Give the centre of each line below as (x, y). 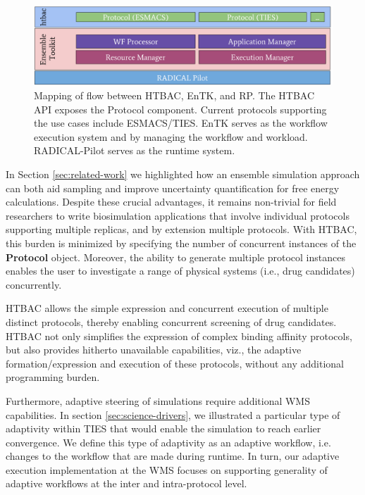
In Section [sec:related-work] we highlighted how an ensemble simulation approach (183, 174)
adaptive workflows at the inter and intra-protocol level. (126, 483)
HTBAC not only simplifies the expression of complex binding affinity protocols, (179, 336)
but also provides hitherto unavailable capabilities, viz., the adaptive (154, 350)
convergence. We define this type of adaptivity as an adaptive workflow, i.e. (168, 442)
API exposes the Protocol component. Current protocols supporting (180, 109)
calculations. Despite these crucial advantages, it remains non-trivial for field (171, 202)
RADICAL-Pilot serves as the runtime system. (135, 150)
